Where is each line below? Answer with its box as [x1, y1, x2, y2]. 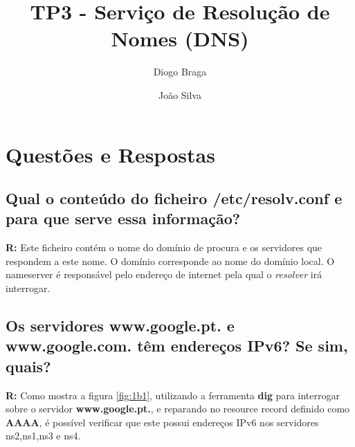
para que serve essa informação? [6, 208, 241, 229]
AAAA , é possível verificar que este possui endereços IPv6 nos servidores [6, 414, 319, 429]
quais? [6, 355, 51, 376]
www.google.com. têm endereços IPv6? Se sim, [6, 335, 348, 356]
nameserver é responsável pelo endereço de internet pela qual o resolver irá [6, 267, 322, 282]
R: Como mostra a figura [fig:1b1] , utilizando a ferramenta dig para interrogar [6, 387, 340, 402]
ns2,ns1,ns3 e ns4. [6, 428, 81, 443]
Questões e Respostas [6, 140, 215, 168]
